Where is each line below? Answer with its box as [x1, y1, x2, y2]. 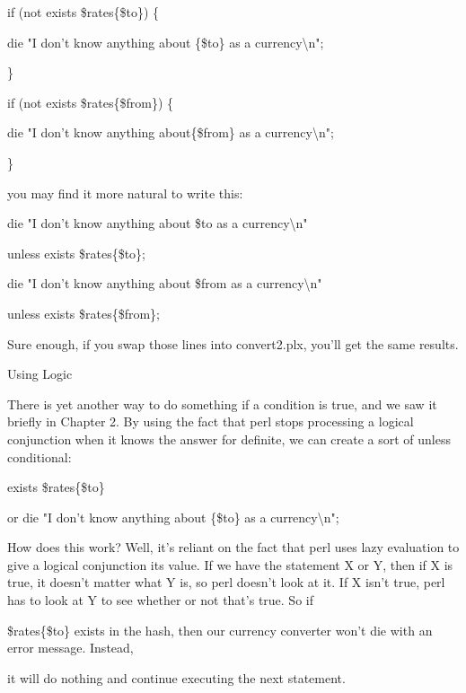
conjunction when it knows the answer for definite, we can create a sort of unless [7, 429, 452, 448]
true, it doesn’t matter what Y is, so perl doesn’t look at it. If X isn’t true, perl [7, 573, 445, 592]
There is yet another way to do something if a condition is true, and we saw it [7, 394, 437, 413]
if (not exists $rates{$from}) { [7, 92, 174, 111]
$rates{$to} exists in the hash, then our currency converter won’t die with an [7, 620, 433, 639]
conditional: [7, 447, 72, 466]
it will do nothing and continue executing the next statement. [7, 668, 346, 687]
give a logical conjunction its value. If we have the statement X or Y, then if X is [7, 555, 453, 574]
